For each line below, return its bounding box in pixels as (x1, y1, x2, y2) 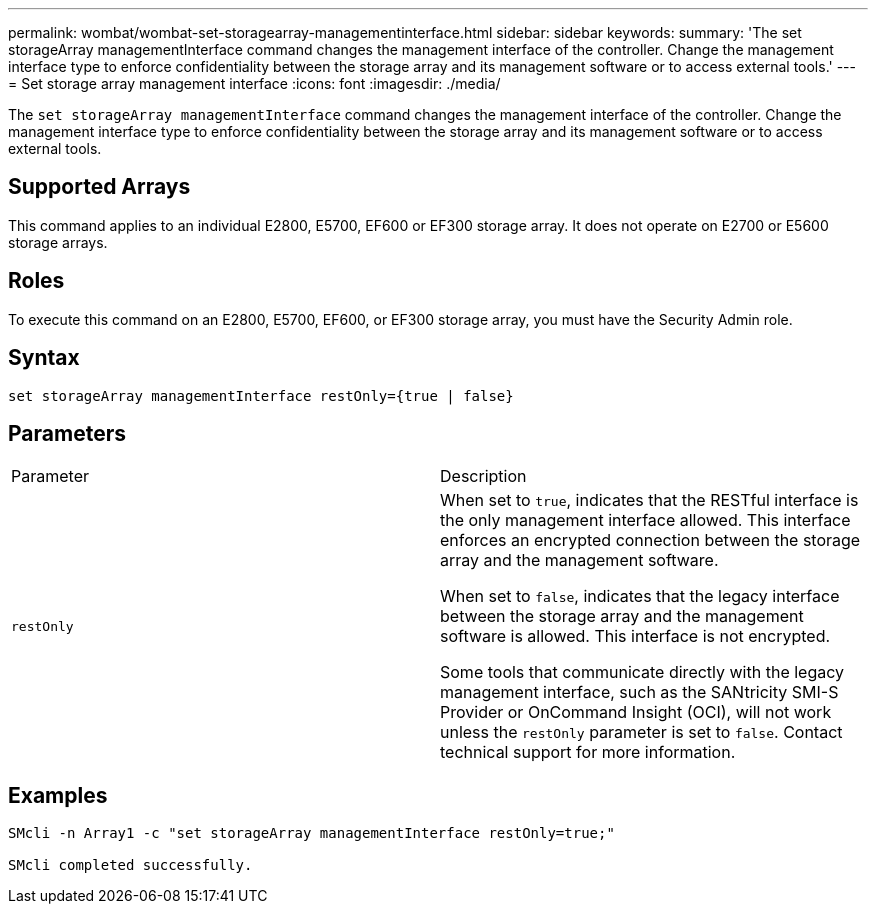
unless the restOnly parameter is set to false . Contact (440, 722, 843, 743)
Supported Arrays (8, 174, 191, 200)
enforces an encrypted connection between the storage (440, 530, 861, 551)
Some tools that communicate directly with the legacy (440, 662, 845, 683)
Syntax (8, 345, 80, 371)
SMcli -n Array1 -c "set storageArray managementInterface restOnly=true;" (8, 825, 615, 842)
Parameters (8, 420, 126, 446)
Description (440, 466, 527, 487)
